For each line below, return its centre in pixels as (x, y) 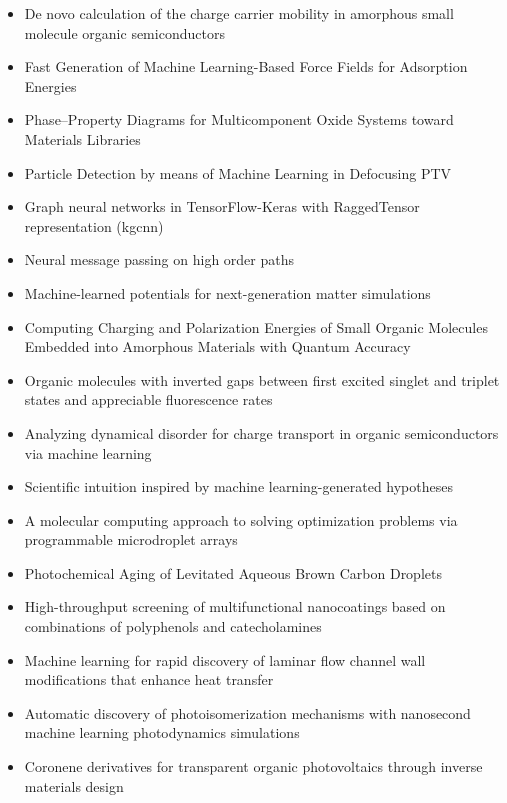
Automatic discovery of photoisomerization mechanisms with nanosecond (247, 712)
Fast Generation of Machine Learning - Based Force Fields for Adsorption (246, 66)
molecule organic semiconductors (124, 32)
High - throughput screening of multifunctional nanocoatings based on (235, 606)
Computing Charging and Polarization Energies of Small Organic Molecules (256, 326)
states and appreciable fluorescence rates (148, 399)
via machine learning (88, 452)
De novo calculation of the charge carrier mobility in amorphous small (239, 13)
